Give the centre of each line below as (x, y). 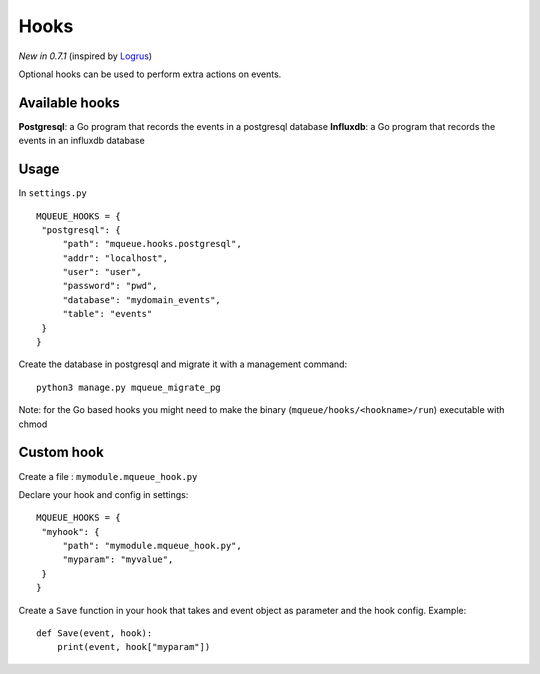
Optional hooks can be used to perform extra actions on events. (150, 74)
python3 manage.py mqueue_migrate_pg (129, 387)
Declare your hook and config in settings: (103, 494)
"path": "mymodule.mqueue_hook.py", (152, 546)
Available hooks (69, 102)
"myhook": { (70, 531)
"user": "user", (102, 272)
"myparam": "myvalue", (118, 559)
